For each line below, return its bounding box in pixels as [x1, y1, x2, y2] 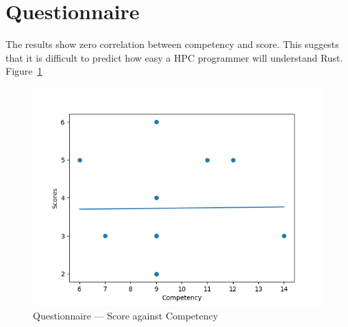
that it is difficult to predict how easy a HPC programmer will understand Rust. [5, 50, 343, 64]
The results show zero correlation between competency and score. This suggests [5, 37, 339, 51]
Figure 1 [5, 64, 42, 78]
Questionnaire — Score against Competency [33, 308, 219, 322]
